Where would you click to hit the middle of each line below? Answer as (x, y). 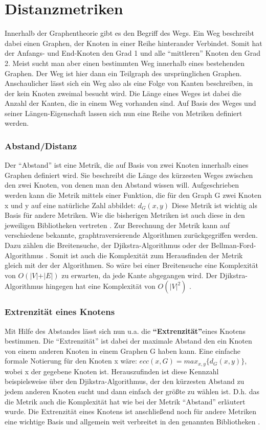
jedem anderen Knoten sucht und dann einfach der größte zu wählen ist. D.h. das (132, 391)
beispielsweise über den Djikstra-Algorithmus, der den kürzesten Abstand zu (125, 381)
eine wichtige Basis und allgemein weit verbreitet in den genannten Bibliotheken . (132, 421)
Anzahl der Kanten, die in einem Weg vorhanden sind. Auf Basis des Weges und (130, 103)
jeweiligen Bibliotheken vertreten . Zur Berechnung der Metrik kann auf (117, 225)
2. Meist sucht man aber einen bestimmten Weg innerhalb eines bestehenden (125, 63)
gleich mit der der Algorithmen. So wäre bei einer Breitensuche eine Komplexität (131, 265)
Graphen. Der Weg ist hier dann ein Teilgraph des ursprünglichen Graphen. (123, 73)
